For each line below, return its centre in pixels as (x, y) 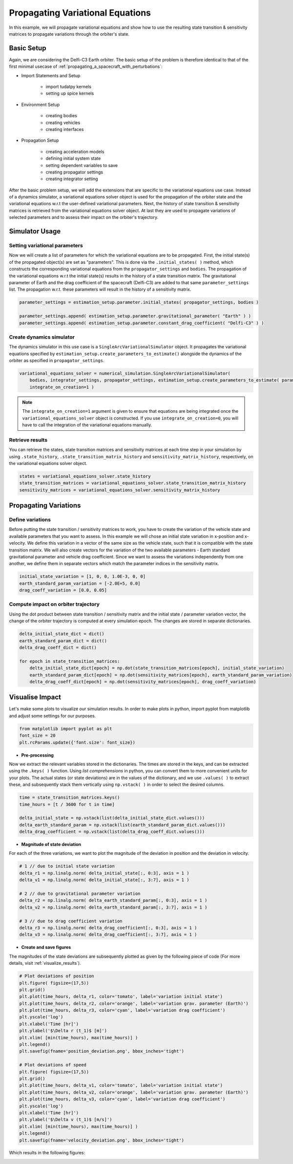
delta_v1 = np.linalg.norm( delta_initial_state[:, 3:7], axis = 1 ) (104, 880)
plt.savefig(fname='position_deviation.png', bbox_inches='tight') (102, 1051)
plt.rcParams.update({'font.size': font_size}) (77, 742)
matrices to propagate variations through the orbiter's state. (69, 34)
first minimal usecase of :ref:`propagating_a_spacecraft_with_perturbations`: (86, 66)
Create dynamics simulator (42, 337)
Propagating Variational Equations (80, 13)
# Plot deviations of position (57, 976)
